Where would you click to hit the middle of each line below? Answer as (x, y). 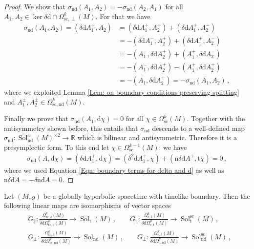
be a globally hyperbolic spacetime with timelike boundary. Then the (147, 196)
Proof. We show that (35, 6)
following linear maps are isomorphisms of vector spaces (87, 205)
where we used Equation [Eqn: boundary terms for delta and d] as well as (114, 170)
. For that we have (123, 16)
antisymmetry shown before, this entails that (71, 128)
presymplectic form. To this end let (57, 147)
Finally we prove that (36, 118)
